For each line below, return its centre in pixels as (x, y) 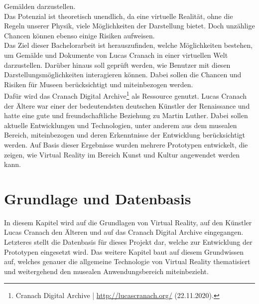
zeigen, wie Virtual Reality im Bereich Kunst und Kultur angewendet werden (122, 154)
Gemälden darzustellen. (40, 6)
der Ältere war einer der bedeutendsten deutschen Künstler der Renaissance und (127, 105)
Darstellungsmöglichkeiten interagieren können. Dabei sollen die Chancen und (123, 75)
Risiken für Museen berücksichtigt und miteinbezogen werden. (99, 84)
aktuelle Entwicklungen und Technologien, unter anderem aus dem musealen (121, 125)
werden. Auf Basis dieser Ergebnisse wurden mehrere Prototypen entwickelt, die (126, 144)
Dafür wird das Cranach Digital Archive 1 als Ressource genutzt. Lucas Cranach (126, 95)
